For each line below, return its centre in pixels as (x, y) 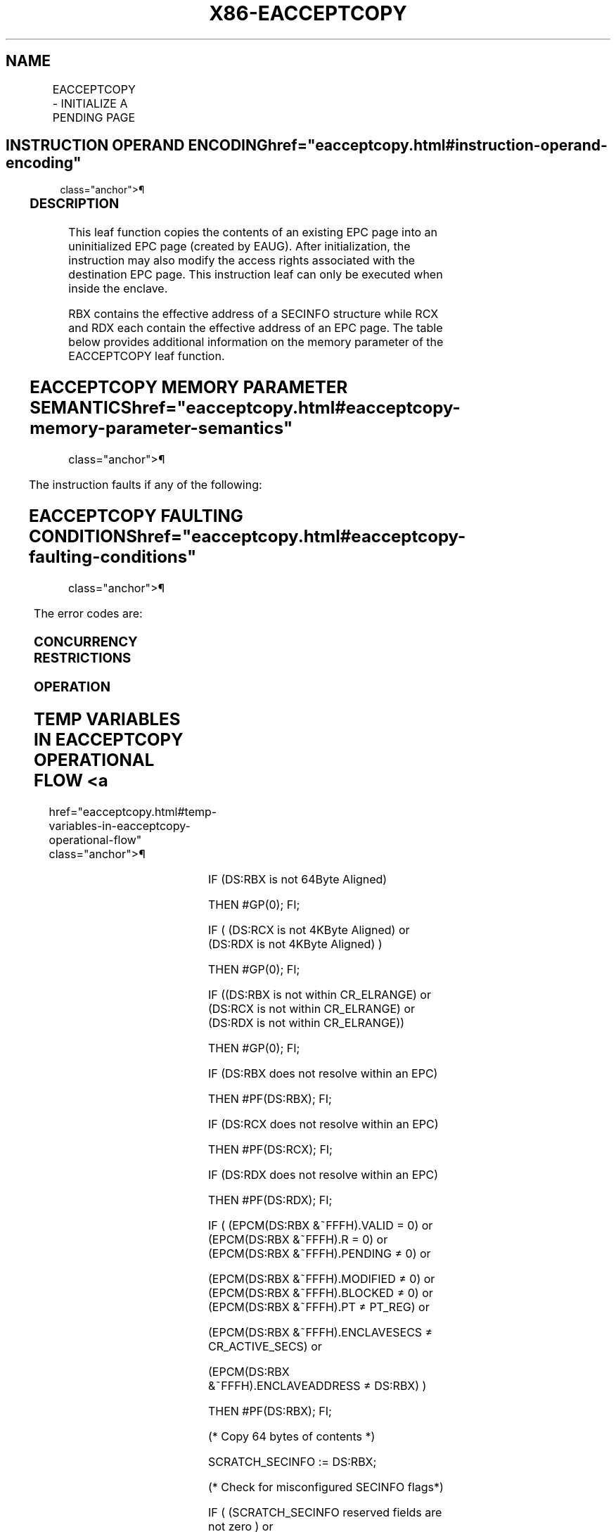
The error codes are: (88, 613)
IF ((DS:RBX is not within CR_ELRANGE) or (319, 995)
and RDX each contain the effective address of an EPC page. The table (256, 328)
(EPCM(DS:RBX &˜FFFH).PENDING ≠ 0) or (319, 1254)
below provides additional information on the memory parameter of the (256, 342)
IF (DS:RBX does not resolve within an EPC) (323, 1074)
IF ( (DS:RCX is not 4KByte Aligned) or (309, 930)
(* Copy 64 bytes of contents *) (291, 1437)
